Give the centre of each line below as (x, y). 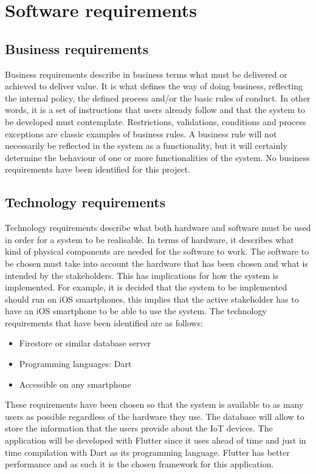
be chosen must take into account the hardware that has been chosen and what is (156, 263)
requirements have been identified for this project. (98, 169)
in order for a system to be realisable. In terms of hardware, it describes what (149, 239)
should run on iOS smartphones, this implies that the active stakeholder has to (152, 299)
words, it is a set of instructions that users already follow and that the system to (155, 110)
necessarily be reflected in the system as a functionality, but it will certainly (146, 146)
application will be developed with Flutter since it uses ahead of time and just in (156, 440)
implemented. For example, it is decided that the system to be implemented (146, 287)
